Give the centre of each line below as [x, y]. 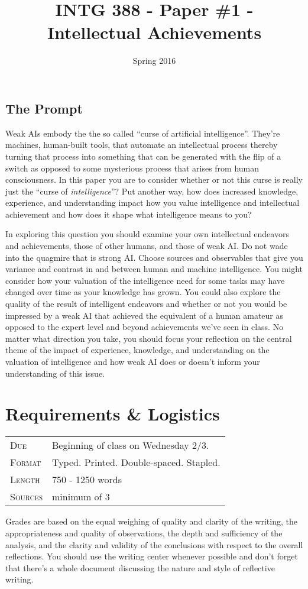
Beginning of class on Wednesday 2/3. [131, 445]
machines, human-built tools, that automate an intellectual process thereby [142, 145]
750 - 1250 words [87, 480]
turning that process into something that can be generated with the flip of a [143, 156]
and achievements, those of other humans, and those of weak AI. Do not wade [147, 246]
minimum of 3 [81, 497]
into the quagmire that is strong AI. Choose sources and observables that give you [154, 257]
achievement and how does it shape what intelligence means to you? [129, 214]
